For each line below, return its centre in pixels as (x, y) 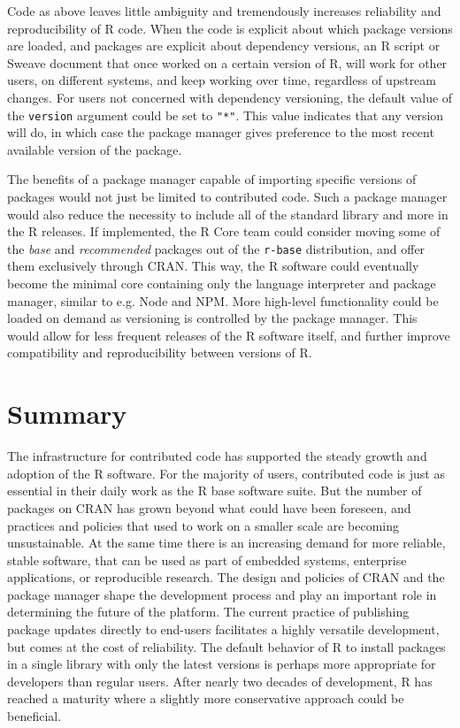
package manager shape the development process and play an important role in (222, 594)
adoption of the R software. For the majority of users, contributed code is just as (226, 473)
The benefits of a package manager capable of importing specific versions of (212, 179)
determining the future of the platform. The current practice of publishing (208, 612)
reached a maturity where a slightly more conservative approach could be (206, 698)
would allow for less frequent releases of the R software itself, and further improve (229, 335)
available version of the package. (95, 149)
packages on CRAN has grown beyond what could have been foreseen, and (209, 507)
